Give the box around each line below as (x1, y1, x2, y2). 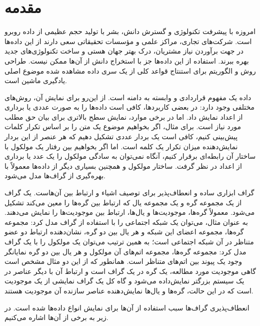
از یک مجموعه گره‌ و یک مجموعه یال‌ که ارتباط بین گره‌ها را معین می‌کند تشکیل (4, 197, 242, 207)
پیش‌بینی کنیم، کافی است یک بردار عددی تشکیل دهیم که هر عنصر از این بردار (4, 131, 238, 142)
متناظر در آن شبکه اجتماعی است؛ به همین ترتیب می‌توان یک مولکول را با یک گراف (4, 236, 254, 246)
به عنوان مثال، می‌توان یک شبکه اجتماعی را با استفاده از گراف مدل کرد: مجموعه (4, 216, 248, 227)
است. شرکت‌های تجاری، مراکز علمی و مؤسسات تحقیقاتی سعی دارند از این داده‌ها (4, 36, 252, 46)
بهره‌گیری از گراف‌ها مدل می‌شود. (4, 170, 106, 181)
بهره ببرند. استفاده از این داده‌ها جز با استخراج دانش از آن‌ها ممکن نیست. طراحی (4, 55, 249, 66)
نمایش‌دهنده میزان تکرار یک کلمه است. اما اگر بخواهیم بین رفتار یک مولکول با (4, 141, 238, 151)
